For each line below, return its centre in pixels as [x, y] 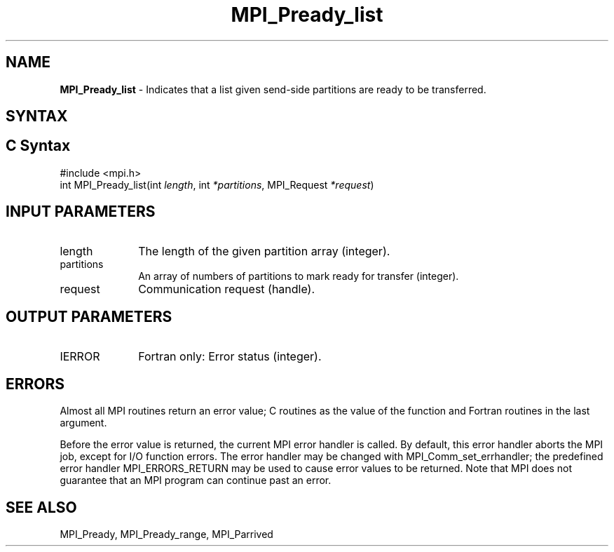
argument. [83, 423]
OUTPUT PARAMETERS [89, 317]
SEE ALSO [41, 507]
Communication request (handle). [227, 289]
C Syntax [38, 146]
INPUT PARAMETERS [81, 212]
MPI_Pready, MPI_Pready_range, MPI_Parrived [166, 534]
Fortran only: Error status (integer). [230, 356]
